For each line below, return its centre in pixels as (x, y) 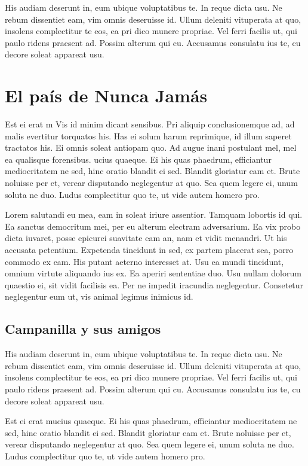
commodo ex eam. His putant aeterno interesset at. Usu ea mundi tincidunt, (144, 261)
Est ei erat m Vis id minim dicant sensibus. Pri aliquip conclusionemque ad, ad (150, 124)
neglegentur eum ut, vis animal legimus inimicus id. (99, 296)
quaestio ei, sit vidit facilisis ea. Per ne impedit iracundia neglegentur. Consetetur (154, 284)
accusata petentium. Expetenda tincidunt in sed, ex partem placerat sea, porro (149, 250)
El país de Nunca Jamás (106, 95)
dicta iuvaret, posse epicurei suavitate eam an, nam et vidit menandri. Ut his (146, 238)
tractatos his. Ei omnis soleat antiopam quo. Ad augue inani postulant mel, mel (151, 147)
